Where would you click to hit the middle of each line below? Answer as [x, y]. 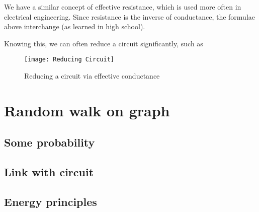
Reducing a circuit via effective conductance [92, 76]
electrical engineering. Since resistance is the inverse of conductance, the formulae [130, 16]
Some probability [50, 142]
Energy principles [51, 201]
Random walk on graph [87, 110]
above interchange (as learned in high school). [75, 26]
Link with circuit [49, 172]
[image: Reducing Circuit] [69, 60]
